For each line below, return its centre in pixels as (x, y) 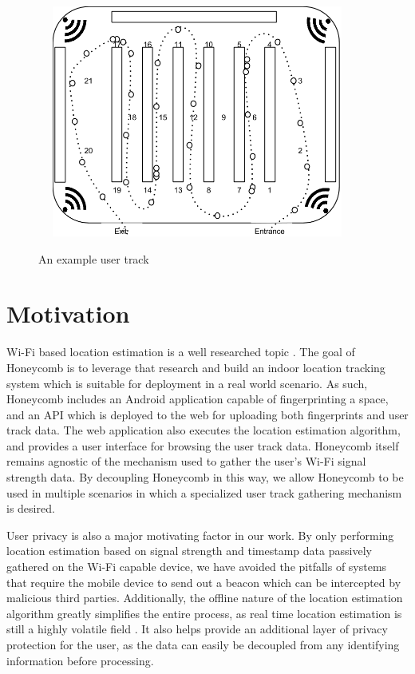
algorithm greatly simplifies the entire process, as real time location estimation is (204, 613)
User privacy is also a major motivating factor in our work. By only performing (200, 535)
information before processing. (80, 660)
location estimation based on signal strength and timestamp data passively (189, 551)
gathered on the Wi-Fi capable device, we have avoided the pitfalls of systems (197, 567)
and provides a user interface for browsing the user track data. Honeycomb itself (203, 445)
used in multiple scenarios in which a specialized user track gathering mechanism (204, 492)
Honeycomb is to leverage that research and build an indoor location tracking (196, 367)
